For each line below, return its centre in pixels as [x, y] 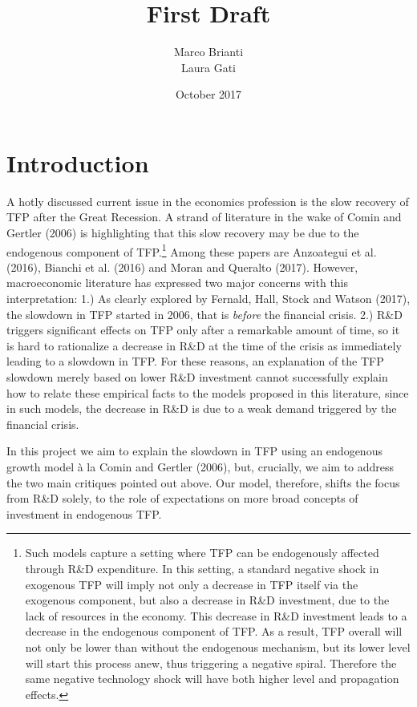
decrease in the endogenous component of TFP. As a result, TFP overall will [214, 631]
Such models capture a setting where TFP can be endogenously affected [202, 553]
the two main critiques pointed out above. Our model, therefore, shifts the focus [203, 482]
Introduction [78, 162]
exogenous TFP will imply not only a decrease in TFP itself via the [192, 584]
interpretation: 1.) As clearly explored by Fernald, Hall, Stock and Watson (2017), [208, 299]
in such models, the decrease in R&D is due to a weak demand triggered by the [202, 408]
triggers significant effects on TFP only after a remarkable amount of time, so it [203, 330]
